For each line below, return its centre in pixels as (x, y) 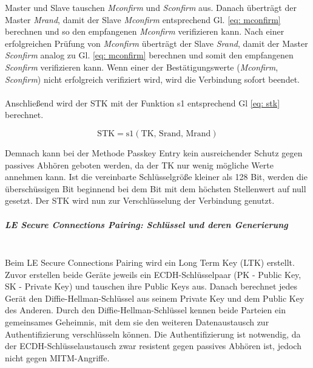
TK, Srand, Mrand (176, 134)
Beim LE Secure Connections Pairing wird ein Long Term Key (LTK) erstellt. (150, 262)
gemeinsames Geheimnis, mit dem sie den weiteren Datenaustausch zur (137, 322)
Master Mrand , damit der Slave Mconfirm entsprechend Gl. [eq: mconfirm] (143, 19)
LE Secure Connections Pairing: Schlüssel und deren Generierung (146, 224)
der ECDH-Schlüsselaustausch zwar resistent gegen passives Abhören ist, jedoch (153, 346)
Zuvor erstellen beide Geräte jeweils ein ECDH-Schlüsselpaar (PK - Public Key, (153, 274)
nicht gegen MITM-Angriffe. (57, 357)
